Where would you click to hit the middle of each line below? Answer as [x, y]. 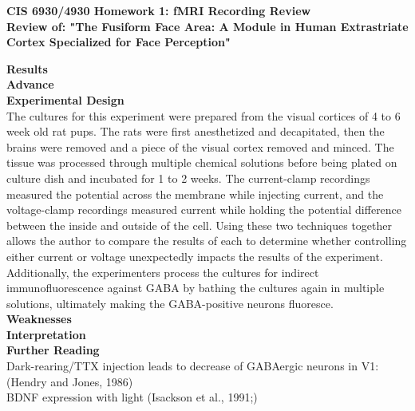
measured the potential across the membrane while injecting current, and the [195, 194]
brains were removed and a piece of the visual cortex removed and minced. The [200, 146]
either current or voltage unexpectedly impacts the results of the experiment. [195, 256]
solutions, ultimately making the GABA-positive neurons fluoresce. [170, 303]
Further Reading [53, 350]
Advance [30, 84]
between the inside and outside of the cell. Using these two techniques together [199, 225]
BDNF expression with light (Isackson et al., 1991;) [132, 397]
